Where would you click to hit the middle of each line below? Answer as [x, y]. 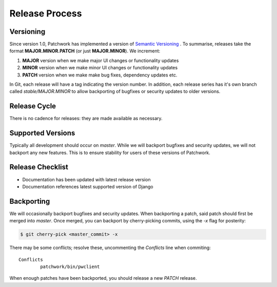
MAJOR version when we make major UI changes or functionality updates [101, 60]
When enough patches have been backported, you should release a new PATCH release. [103, 278]
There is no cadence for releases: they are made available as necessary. [86, 119]
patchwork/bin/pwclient [70, 266]
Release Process [46, 13]
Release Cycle [33, 106]
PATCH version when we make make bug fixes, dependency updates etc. [100, 75]
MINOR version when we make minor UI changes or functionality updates [100, 68]
